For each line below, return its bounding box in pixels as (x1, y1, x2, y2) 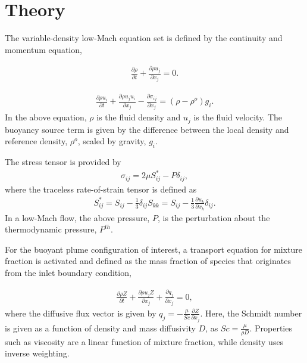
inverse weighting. (5, 347, 70, 359)
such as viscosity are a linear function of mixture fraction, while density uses (5, 335, 284, 348)
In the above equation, (5, 111, 87, 123)
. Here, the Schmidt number (200, 306, 302, 319)
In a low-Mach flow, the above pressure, (5, 211, 150, 224)
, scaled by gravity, (77, 135, 146, 147)
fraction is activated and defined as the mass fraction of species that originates (5, 255, 291, 267)
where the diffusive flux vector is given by (5, 306, 156, 319)
